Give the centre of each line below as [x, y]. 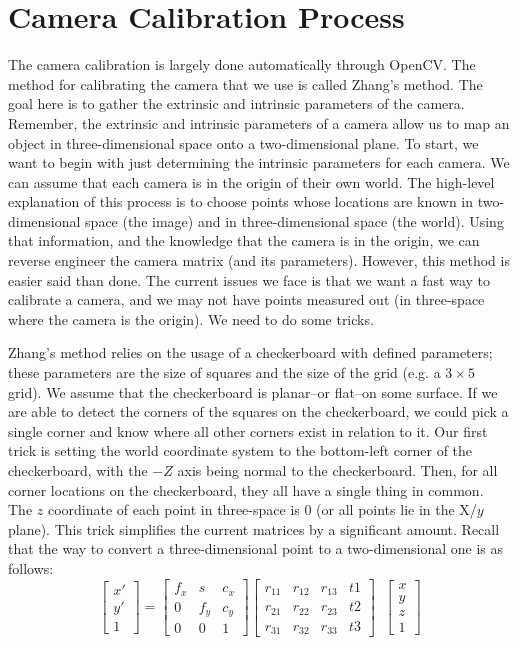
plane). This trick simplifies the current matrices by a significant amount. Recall [254, 528]
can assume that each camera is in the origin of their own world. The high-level [251, 181]
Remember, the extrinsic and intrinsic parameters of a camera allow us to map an [259, 122]
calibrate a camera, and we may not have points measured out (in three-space [246, 299]
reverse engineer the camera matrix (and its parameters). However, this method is [259, 260]
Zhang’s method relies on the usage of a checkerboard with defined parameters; [250, 352]
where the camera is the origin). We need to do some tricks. [191, 318]
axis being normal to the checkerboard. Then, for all [337, 470]
